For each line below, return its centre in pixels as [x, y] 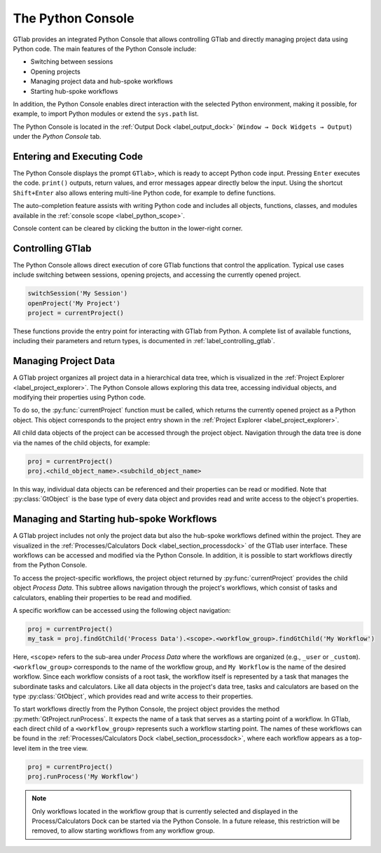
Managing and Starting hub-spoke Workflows [115, 519]
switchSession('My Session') [78, 293]
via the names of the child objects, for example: [82, 443]
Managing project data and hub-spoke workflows [102, 81]
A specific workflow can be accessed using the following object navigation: [122, 610]
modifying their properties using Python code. [79, 397]
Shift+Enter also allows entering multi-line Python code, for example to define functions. [144, 193]
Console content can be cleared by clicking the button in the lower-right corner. [128, 228]
